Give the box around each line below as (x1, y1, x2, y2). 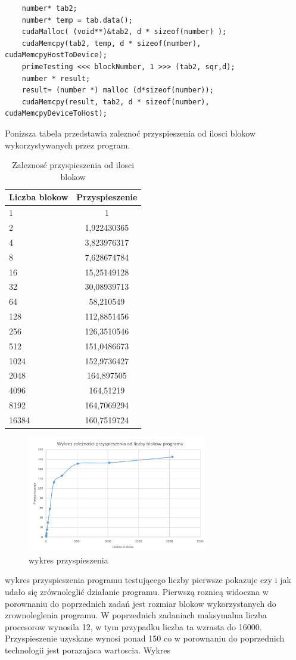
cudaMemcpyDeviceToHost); (5, 109, 107, 118)
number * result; (21, 74, 91, 83)
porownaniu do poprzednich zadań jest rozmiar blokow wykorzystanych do (5, 597, 276, 609)
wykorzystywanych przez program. (5, 138, 130, 151)
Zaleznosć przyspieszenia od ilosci (12, 159, 135, 171)
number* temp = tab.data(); (21, 16, 133, 24)
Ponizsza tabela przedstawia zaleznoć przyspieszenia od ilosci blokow (5, 126, 256, 139)
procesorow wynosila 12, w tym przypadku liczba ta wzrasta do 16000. (5, 620, 262, 633)
